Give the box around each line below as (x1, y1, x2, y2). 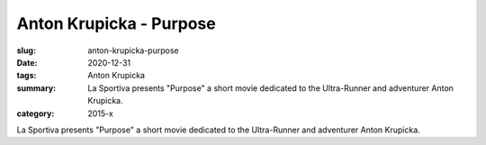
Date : (16, 57, 38, 68)
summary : (16, 82, 57, 94)
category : (16, 108, 55, 119)
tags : (16, 70, 37, 81)
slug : (16, 45, 36, 56)
